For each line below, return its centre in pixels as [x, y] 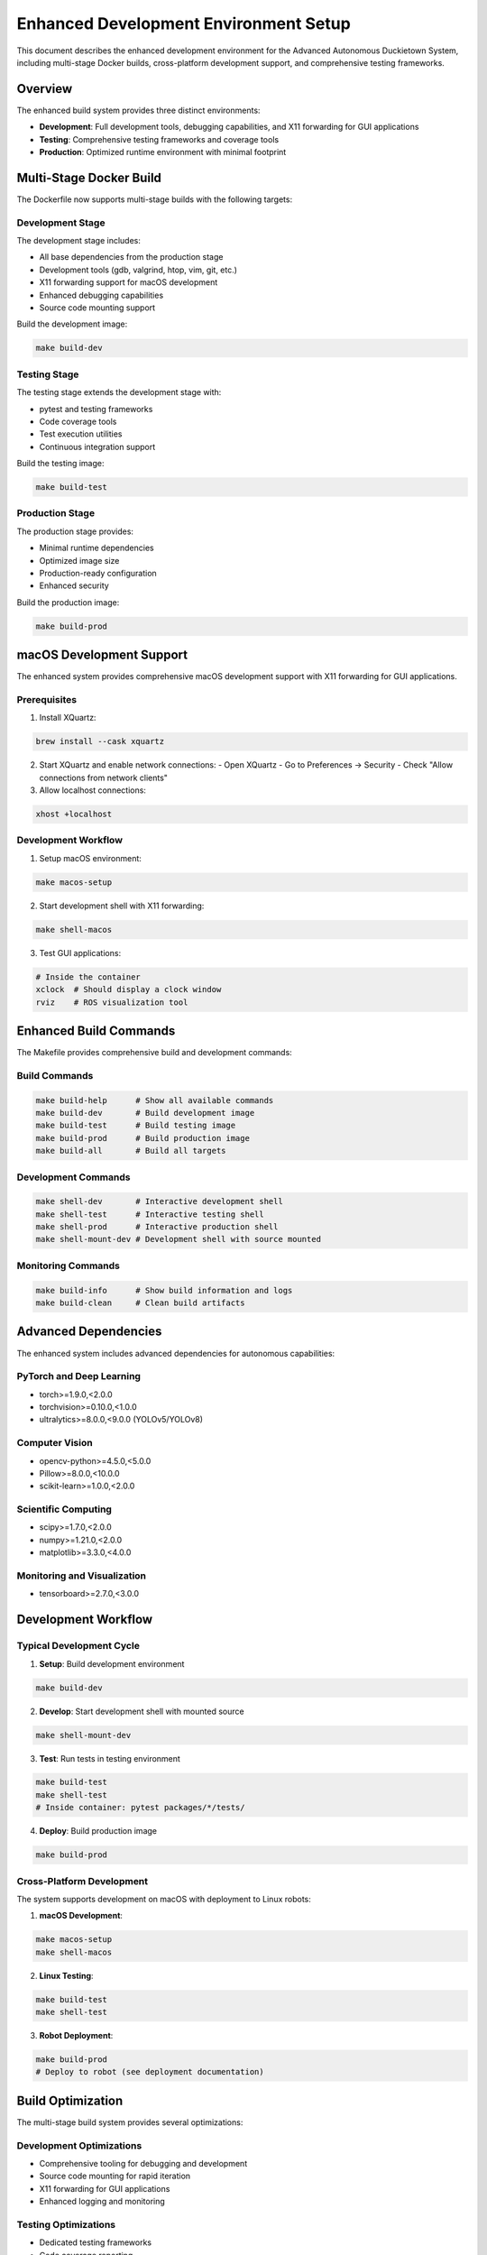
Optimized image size [79, 560]
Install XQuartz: [68, 718]
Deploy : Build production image [98, 1831]
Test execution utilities [81, 434]
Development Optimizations [79, 2145]
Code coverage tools [78, 421]
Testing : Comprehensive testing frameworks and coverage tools [159, 139]
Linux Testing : [66, 1975]
